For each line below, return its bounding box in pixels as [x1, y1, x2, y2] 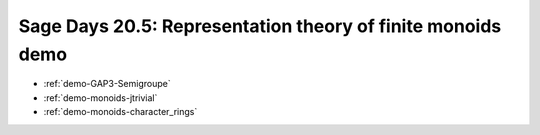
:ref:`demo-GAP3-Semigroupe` [43, 78, 171, 90]
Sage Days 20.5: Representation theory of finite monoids [18, 15, 502, 37]
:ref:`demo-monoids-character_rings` [43, 106, 198, 118]
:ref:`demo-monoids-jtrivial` [43, 91, 158, 104]
